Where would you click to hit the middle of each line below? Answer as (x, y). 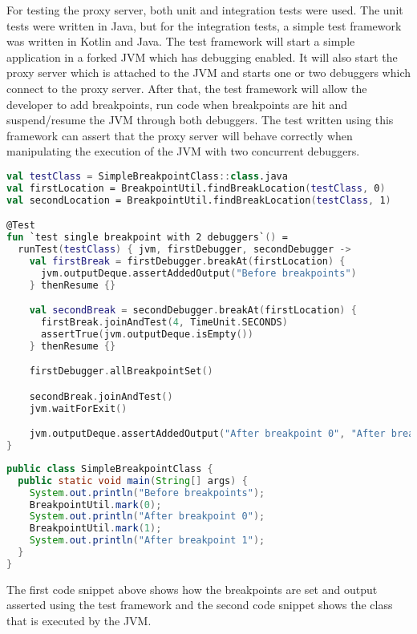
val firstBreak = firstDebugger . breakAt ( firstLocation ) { (187, 261)
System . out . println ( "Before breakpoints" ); (147, 493)
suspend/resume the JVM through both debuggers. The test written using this (200, 120)
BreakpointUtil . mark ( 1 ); (95, 529)
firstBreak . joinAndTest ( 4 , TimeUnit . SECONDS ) (164, 322)
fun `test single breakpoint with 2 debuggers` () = (147, 238)
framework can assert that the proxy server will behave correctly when (180, 135)
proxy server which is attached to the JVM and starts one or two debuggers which (208, 73)
